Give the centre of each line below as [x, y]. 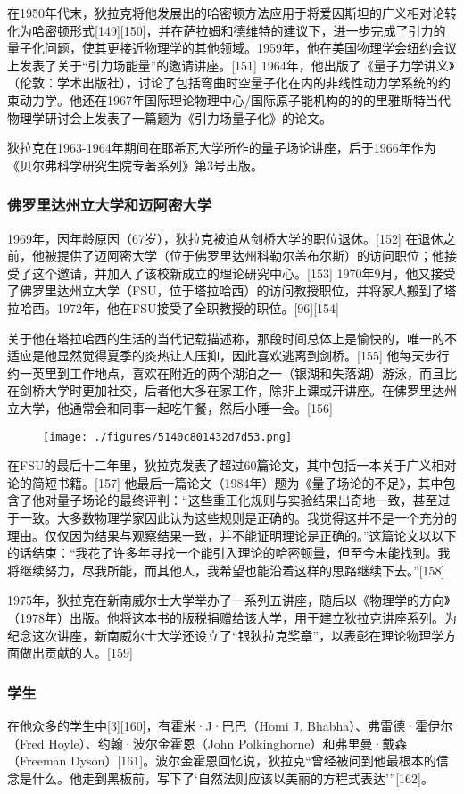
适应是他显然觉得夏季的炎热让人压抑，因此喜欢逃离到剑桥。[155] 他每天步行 [228, 356]
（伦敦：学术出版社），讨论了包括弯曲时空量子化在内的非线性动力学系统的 [223, 83]
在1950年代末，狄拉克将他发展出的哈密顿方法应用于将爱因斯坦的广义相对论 [226, 12]
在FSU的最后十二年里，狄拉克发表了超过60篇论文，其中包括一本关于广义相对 [232, 465]
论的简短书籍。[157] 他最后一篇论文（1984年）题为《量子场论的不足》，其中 [225, 482]
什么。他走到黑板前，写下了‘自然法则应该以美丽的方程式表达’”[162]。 [232, 777]
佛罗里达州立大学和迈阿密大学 [110, 205]
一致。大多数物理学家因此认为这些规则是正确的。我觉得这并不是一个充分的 [238, 517]
